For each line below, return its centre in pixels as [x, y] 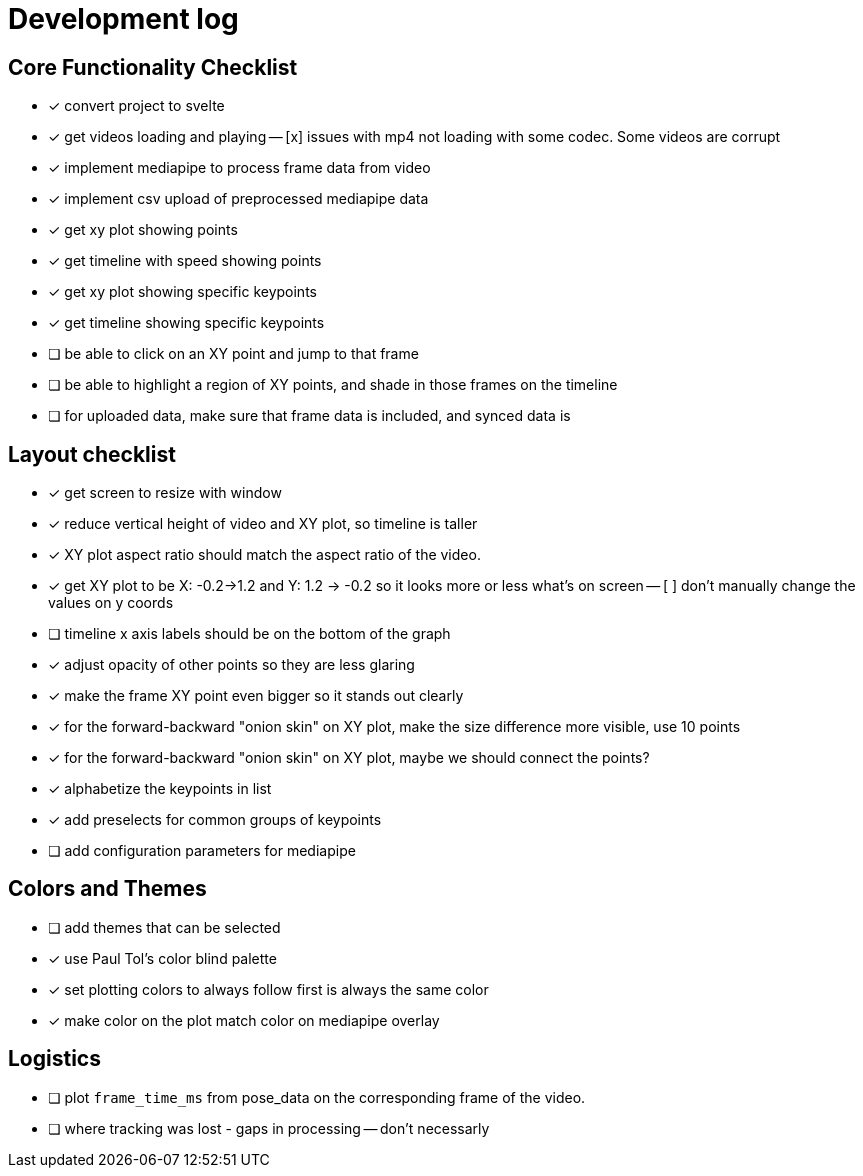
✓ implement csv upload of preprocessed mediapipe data [238, 199]
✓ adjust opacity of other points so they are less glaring [231, 665]
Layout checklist [92, 454]
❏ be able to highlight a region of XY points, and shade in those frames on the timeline [333, 385]
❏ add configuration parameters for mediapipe [202, 851]
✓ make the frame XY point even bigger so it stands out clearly [256, 696]
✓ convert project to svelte [136, 106]
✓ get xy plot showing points [143, 230]
